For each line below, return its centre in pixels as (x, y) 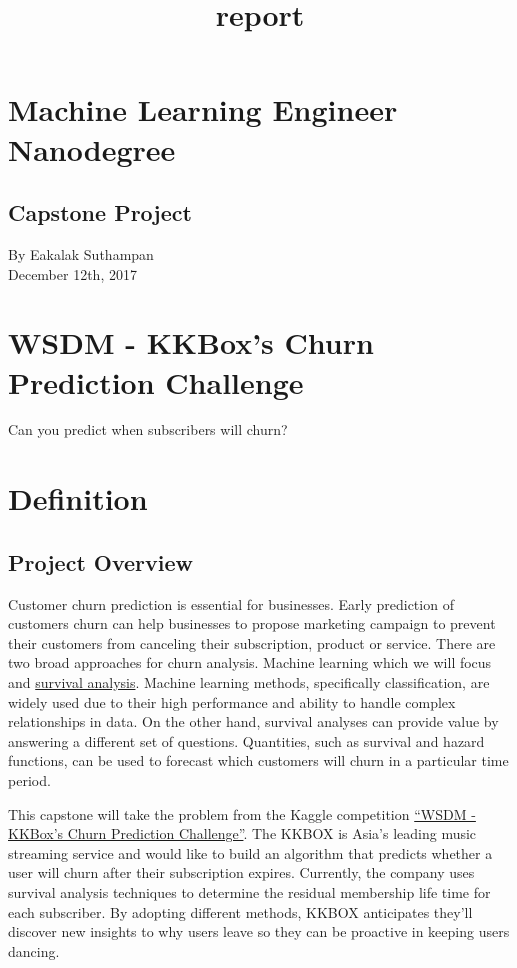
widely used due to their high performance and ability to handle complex (232, 701)
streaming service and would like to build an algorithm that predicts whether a (250, 852)
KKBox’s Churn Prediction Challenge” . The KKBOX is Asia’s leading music (242, 833)
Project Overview (101, 561)
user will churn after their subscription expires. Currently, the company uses (241, 872)
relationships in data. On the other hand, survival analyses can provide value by (253, 721)
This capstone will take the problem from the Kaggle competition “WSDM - (242, 813)
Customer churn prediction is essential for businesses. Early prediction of (231, 603)
